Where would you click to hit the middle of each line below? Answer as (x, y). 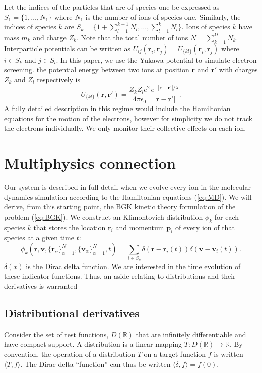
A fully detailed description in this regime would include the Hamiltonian (117, 108)
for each (227, 216)
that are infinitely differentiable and (191, 334)
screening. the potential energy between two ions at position (97, 69)
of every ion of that (205, 227)
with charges (238, 69)
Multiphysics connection (90, 163)
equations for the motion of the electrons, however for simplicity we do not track (128, 118)
